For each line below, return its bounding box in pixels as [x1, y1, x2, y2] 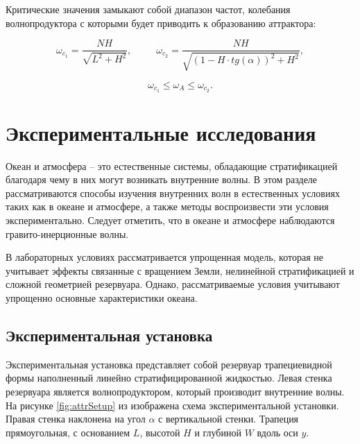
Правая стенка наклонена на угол [6, 411, 146, 426]
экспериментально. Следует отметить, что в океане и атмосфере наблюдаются [6, 213, 335, 227]
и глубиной [194, 425, 241, 439]
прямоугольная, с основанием [6, 425, 130, 439]
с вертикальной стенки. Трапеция [158, 411, 299, 426]
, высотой [139, 425, 180, 439]
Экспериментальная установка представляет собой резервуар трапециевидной [6, 357, 332, 371]
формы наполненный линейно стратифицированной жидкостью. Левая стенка [6, 370, 332, 385]
